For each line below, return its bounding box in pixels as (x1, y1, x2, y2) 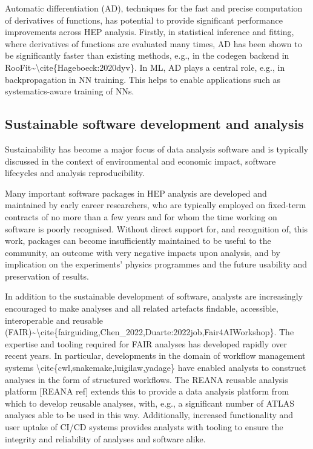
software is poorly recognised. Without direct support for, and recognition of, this (5, 222, 308, 235)
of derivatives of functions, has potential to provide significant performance (5, 13, 283, 26)
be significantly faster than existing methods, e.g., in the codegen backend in (5, 49, 289, 62)
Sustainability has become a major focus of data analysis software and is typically (5, 142, 309, 155)
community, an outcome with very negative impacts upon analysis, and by (5, 246, 280, 258)
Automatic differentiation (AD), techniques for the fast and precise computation (5, 2, 303, 14)
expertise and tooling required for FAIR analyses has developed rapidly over (5, 337, 288, 350)
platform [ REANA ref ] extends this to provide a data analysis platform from (5, 385, 289, 398)
